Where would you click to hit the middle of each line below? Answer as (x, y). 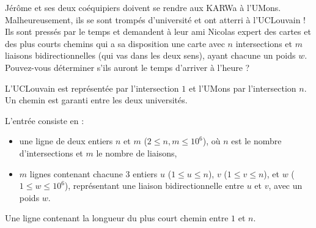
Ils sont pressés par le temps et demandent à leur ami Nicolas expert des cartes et (158, 31)
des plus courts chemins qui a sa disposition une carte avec (115, 43)
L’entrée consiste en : (45, 120)
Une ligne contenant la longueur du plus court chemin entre (117, 218)
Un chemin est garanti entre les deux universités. (96, 100)
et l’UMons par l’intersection (242, 88)
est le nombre (256, 141)
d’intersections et (51, 153)
